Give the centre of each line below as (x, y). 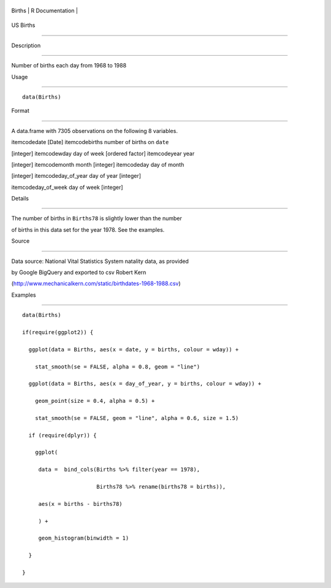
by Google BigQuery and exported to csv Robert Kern (79, 272)
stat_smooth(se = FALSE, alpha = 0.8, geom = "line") (117, 367)
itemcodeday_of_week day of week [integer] (67, 187)
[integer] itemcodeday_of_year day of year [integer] (76, 176)
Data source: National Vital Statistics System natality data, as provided (100, 261)
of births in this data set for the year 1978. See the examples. (88, 229)
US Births (23, 25)
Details (20, 199)
